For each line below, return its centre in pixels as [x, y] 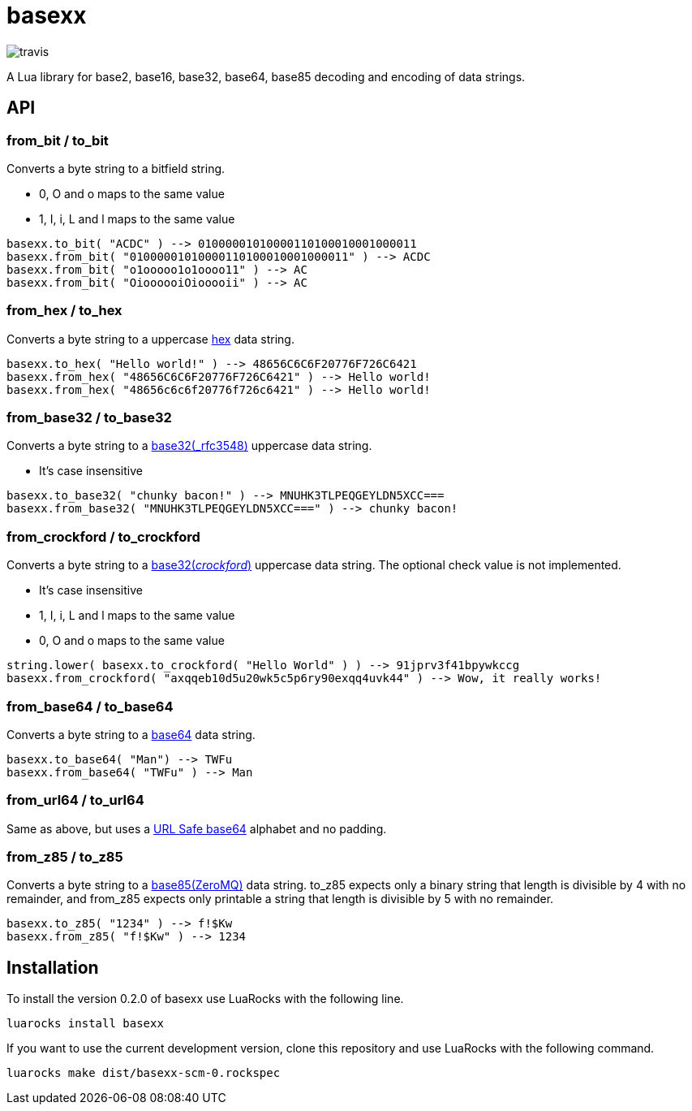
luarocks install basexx [85, 1024]
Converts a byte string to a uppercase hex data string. [150, 339]
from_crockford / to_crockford [103, 536]
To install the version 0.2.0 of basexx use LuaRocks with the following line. [205, 999]
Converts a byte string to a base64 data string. [131, 734]
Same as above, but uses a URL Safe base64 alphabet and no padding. [197, 828]
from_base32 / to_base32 [89, 418]
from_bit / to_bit [58, 140]
